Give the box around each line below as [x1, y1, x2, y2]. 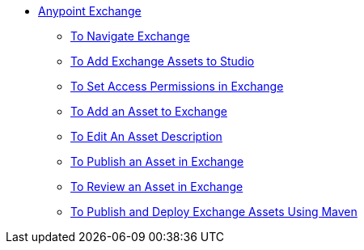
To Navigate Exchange [70, 29, 190, 43]
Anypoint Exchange [38, 4, 142, 18]
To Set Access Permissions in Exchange [70, 79, 284, 93]
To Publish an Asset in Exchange [70, 155, 244, 168]
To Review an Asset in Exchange [70, 180, 243, 193]
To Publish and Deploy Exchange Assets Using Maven [70, 205, 358, 218]
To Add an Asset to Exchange [70, 104, 227, 118]
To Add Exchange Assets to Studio [70, 54, 255, 68]
